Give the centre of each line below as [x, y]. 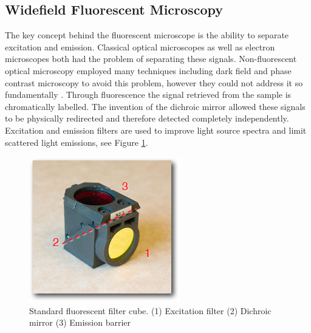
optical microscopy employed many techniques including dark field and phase [148, 70]
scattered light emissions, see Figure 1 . [77, 142]
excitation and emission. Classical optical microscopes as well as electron [140, 46]
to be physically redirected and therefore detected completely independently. [147, 118]
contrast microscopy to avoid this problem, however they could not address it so [154, 82]
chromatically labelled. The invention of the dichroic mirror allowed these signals [155, 106]
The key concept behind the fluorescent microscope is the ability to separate [147, 35]
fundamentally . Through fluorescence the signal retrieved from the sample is [148, 94]
